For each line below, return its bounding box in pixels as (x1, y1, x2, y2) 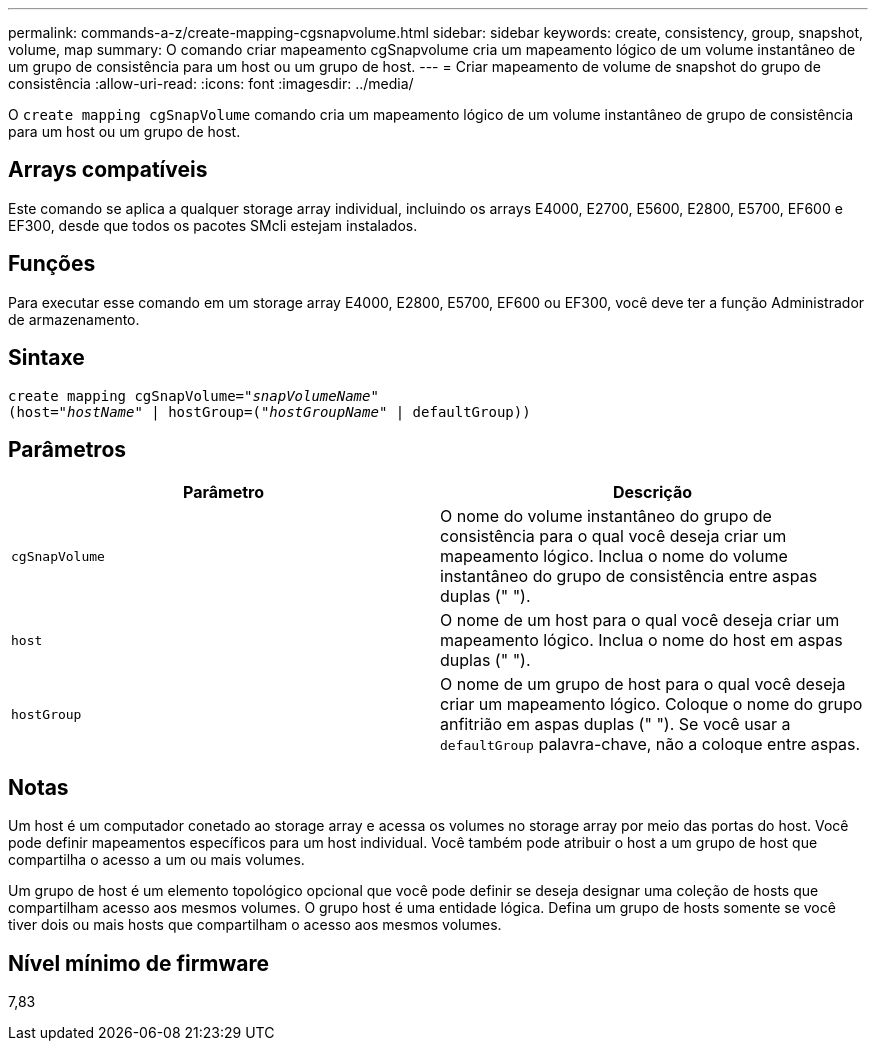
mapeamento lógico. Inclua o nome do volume (440, 546, 788, 567)
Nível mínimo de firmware (8, 950, 270, 976)
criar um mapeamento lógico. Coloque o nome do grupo (440, 694, 863, 715)
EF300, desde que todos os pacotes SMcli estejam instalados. (8, 216, 418, 234)
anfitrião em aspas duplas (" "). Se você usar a (440, 714, 791, 735)
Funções (8, 251, 96, 277)
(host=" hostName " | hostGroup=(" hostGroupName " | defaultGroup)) (8, 403, 531, 420)
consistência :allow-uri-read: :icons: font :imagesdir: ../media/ (8, 75, 414, 92)
